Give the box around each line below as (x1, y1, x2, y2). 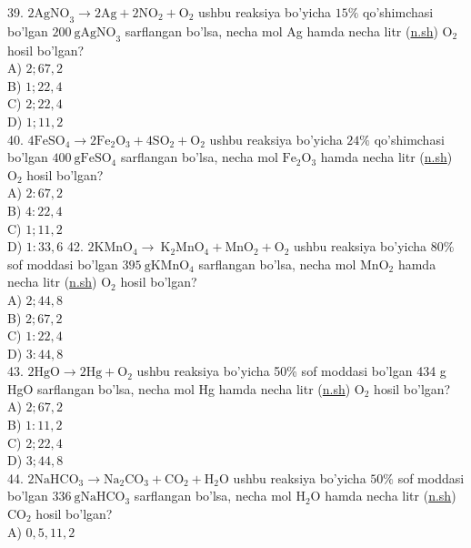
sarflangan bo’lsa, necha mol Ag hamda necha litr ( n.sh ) (125, 21, 438, 40)
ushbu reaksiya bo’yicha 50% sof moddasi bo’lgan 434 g (136, 361, 446, 381)
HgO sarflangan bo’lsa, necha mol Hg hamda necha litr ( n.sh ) (7, 379, 351, 398)
